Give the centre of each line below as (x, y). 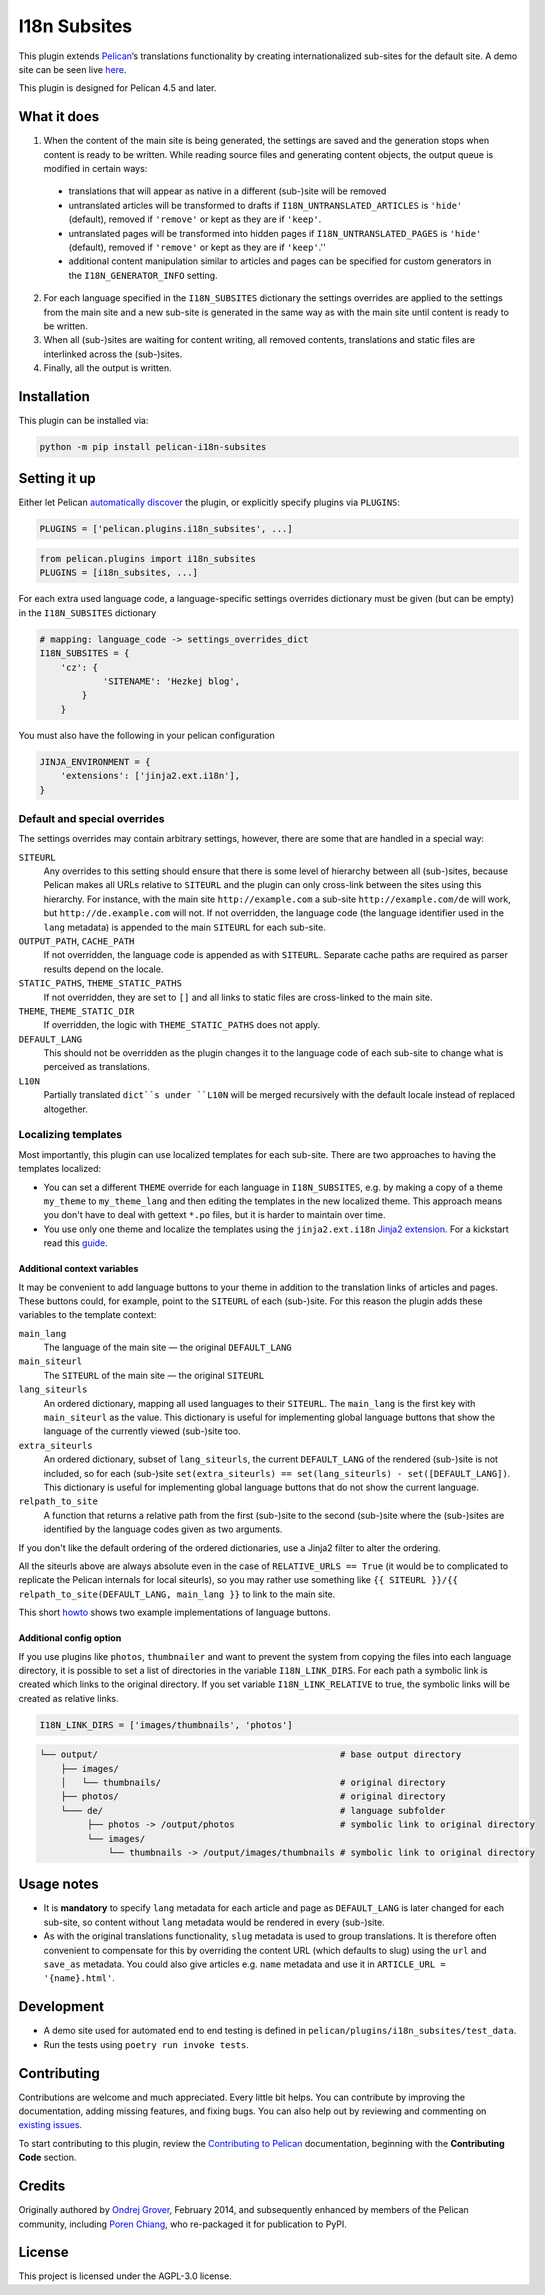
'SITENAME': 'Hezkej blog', (171, 681)
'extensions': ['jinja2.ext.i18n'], (150, 776)
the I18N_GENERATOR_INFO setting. (143, 275)
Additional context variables (78, 1269)
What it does (59, 116)
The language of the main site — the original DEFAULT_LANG (167, 1347)
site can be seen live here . (72, 69)
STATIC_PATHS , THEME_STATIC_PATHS (100, 983)
